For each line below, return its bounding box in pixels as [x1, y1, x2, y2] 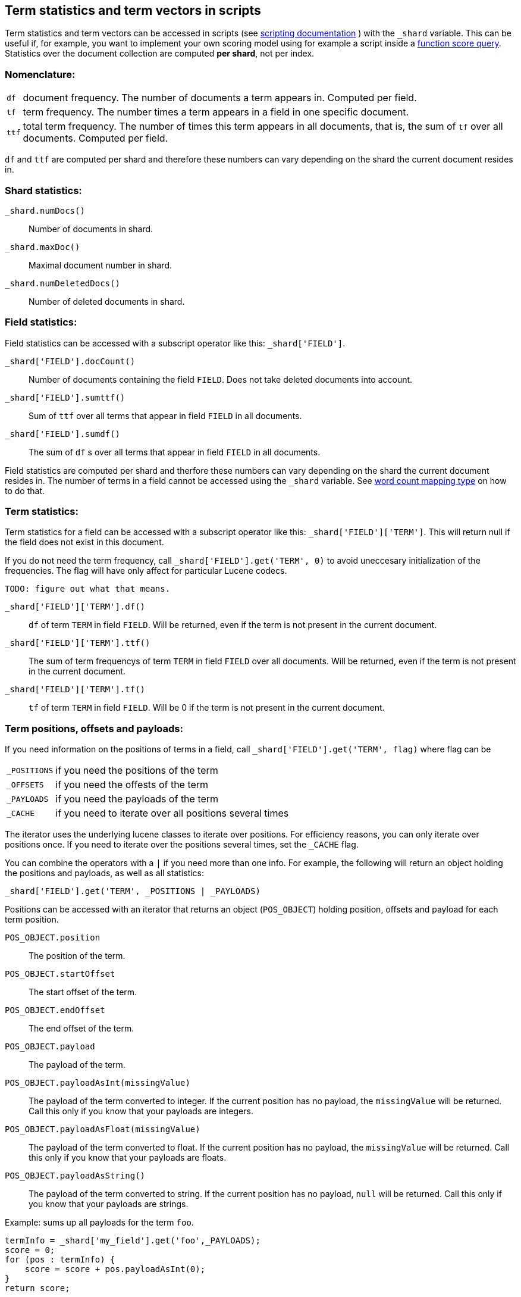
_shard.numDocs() [5, 205, 85, 215]
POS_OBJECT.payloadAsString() [5, 1171, 146, 1181]
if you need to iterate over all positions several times [55, 807, 289, 820]
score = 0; [5, 1245, 55, 1255]
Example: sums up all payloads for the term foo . [5, 1217, 194, 1228]
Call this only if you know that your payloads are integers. [29, 1106, 253, 1117]
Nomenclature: [5, 68, 76, 80]
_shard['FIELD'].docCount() [5, 356, 136, 366]
